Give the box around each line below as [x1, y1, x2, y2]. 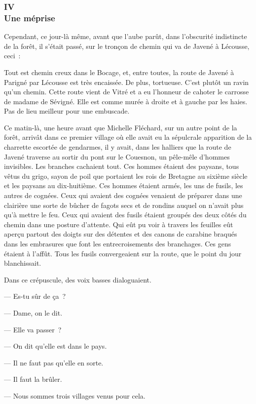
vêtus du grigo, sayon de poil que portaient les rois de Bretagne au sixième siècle [4, 170, 248, 181]
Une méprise [4, 11, 55, 24]
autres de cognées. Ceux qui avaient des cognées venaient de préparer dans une [4, 190, 242, 201]
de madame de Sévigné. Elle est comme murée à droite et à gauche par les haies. [4, 96, 248, 106]
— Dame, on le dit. [4, 307, 63, 318]
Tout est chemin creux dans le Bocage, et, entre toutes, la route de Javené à [4, 67, 234, 77]
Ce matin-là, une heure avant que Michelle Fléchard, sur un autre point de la [4, 122, 237, 132]
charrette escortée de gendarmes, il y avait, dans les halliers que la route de [4, 142, 231, 152]
